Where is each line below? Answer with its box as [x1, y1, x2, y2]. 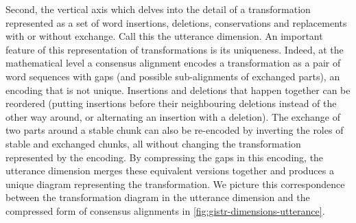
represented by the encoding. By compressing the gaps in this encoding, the [5, 150, 324, 164]
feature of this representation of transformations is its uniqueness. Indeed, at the [5, 42, 344, 56]
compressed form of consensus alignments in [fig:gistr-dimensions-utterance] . [5, 203, 325, 218]
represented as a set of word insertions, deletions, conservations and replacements [5, 15, 347, 30]
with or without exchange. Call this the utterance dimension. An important [5, 29, 323, 43]
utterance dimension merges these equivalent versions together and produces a [5, 163, 334, 178]
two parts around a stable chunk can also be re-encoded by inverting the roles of [5, 123, 344, 137]
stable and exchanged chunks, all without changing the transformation [5, 136, 301, 150]
